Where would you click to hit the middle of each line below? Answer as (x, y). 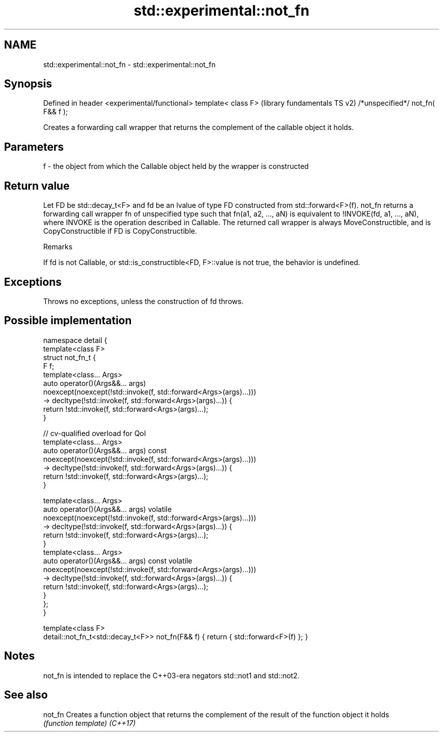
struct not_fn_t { (70, 357)
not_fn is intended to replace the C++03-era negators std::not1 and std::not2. (171, 675)
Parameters (34, 147)
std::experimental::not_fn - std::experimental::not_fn (129, 64)
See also (26, 695)
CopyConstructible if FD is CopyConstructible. (120, 231)
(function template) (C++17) (90, 723)
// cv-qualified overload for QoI (95, 433)
